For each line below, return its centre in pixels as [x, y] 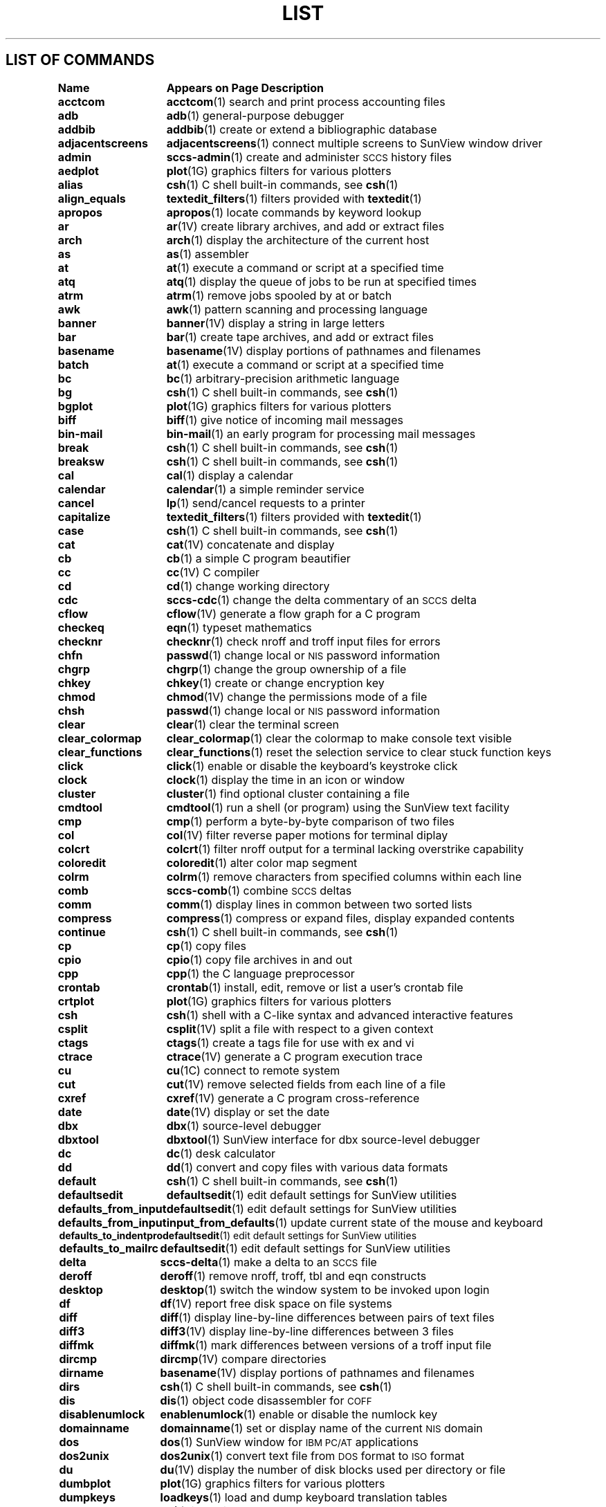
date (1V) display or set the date [248, 1112]
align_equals [92, 198]
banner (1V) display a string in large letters [276, 323]
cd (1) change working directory [248, 586]
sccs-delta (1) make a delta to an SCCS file [268, 1262]
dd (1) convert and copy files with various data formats [307, 1167]
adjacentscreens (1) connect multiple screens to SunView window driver [354, 143]
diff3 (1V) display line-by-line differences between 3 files [307, 1331]
